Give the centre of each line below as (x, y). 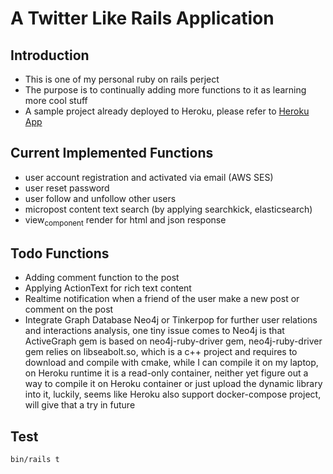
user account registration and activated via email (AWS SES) (149, 177)
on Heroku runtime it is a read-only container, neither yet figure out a (166, 373)
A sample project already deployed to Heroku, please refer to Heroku (167, 111)
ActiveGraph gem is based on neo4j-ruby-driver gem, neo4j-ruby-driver (173, 341)
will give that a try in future (80, 405)
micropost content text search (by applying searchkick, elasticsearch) (168, 209)
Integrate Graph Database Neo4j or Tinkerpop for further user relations (171, 320)
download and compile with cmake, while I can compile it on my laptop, (171, 363)
